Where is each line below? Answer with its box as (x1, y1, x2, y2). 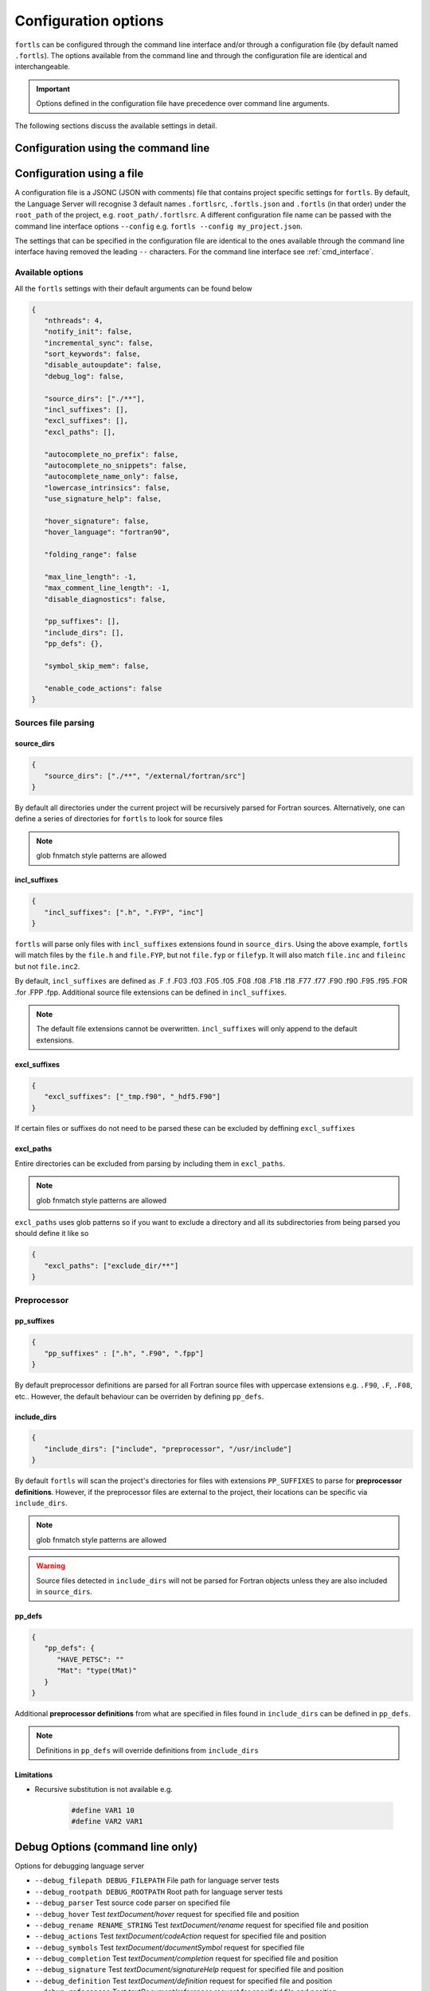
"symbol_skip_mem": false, (44, 662, 150, 671)
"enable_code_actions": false (44, 683, 162, 693)
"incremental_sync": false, (44, 338, 154, 347)
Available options (14, 267, 84, 278)
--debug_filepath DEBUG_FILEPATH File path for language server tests (34, 1876, 279, 1885)
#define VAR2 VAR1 (71, 1817, 143, 1826)
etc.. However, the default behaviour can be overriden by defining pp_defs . (14, 1391, 264, 1401)
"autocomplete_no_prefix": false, (44, 450, 179, 459)
